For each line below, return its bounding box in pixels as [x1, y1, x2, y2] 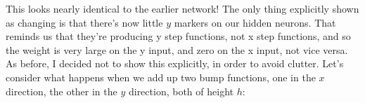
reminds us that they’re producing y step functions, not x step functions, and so [6, 29, 351, 43]
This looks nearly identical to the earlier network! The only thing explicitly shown [6, 1, 359, 15]
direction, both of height [128, 83, 233, 98]
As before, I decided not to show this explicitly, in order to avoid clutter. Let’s [6, 56, 344, 71]
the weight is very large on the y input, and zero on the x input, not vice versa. [6, 42, 348, 57]
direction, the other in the [6, 83, 117, 98]
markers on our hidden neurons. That [174, 15, 336, 29]
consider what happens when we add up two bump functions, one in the [6, 69, 316, 84]
